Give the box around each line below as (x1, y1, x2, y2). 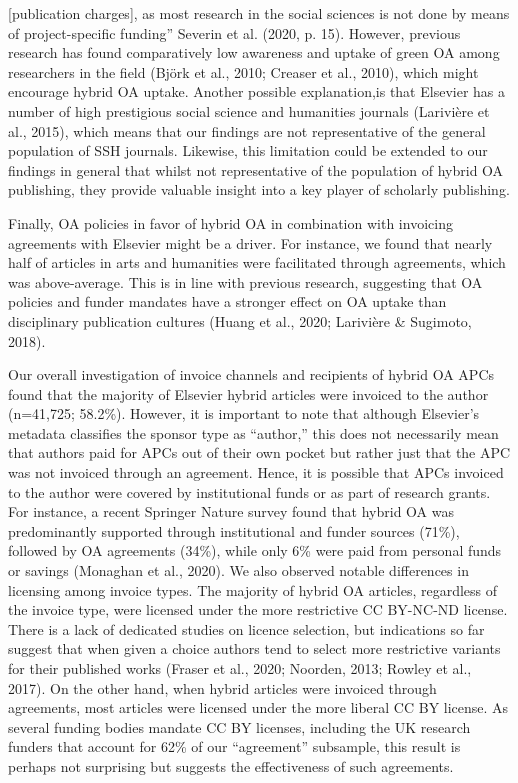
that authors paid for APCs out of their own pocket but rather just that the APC (8, 442, 511, 463)
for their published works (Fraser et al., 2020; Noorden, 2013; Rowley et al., (8, 658, 472, 678)
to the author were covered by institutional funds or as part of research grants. (8, 481, 491, 502)
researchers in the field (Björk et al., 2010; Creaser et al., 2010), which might (8, 61, 479, 82)
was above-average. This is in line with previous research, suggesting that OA (8, 271, 483, 292)
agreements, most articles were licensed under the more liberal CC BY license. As (8, 697, 509, 718)
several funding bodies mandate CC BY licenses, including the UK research (8, 716, 471, 737)
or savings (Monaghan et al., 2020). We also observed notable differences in (8, 560, 469, 581)
